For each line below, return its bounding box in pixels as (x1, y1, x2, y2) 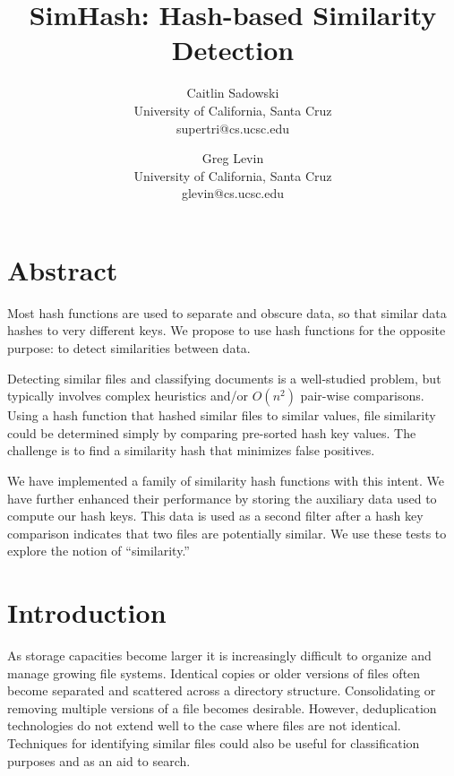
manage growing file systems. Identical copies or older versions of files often (7, 663, 421, 682)
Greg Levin (201, 149, 264, 168)
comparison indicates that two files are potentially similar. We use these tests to (7, 523, 447, 542)
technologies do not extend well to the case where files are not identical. (7, 716, 401, 735)
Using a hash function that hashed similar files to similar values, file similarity (7, 406, 436, 425)
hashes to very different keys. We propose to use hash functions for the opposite (7, 321, 446, 340)
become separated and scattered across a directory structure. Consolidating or (7, 681, 436, 700)
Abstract (7, 251, 118, 288)
